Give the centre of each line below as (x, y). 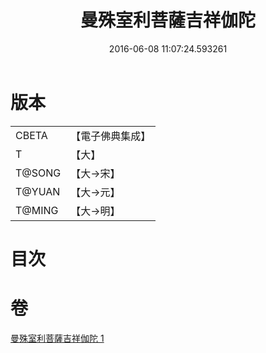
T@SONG (38, 173)
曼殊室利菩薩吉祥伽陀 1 (57, 338)
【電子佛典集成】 (111, 136)
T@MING (37, 210)
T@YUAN (38, 191)
